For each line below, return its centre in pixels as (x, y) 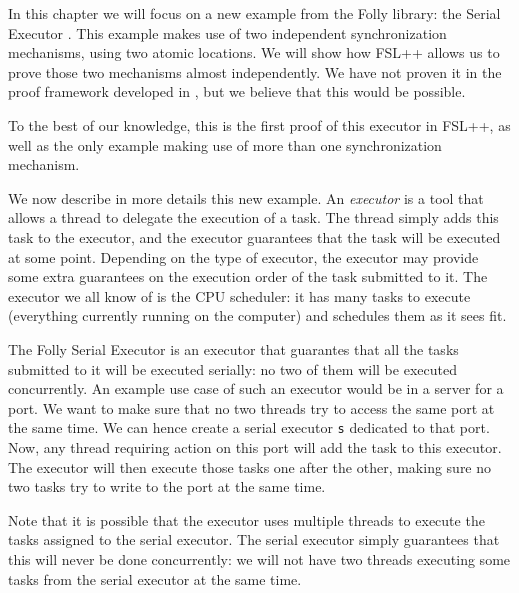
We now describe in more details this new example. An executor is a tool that (246, 197)
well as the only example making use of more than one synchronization (225, 144)
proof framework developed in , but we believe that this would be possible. (237, 91)
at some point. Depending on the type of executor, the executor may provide (243, 256)
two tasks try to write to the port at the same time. (167, 486)
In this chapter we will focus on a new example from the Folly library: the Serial (254, 13)
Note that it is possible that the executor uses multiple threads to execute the (246, 519)
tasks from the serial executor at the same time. (155, 578)
